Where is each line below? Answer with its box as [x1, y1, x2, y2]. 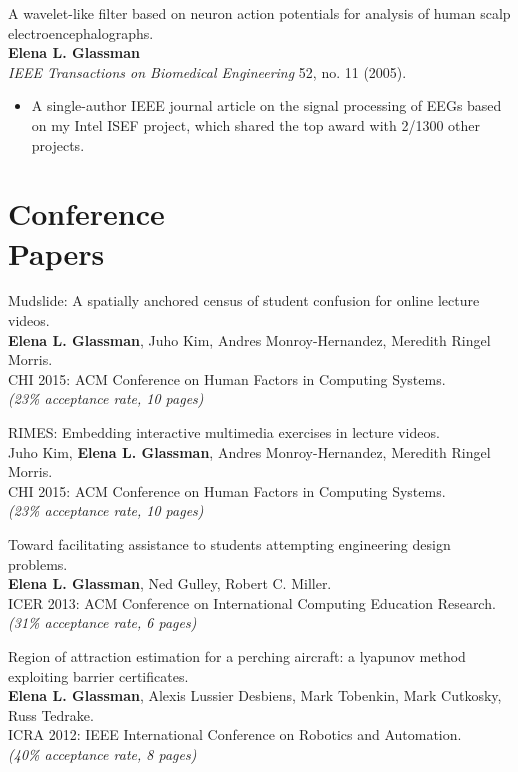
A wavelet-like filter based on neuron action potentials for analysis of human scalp [8, 3, 511, 23]
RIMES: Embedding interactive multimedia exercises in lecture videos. [8, 422, 440, 443]
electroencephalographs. [8, 22, 154, 43]
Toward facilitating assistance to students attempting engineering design [8, 534, 451, 554]
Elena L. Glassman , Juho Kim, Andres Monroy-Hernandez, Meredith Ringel [8, 329, 491, 350]
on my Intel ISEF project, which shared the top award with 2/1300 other [31, 114, 481, 135]
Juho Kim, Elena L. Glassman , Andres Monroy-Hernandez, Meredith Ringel [8, 441, 491, 462]
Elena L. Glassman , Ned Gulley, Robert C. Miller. [8, 573, 332, 594]
